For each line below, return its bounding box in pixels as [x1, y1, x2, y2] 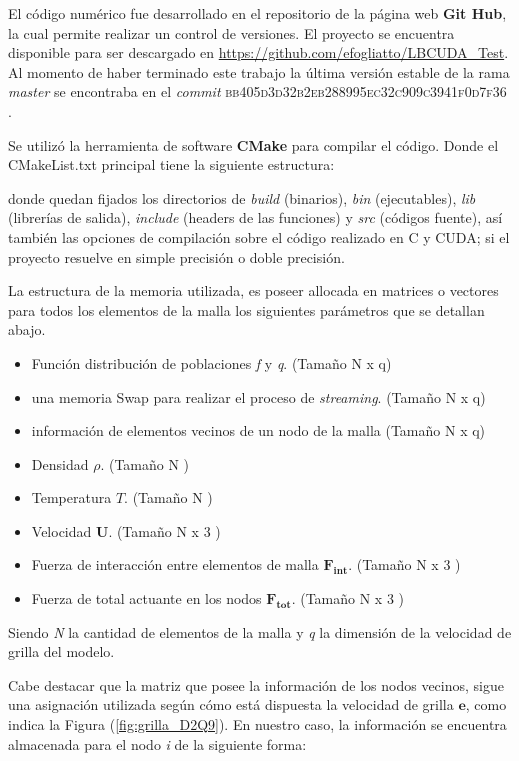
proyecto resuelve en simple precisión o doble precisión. [8, 246, 345, 267]
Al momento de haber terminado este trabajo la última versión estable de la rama [8, 61, 510, 82]
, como [465, 694, 507, 715]
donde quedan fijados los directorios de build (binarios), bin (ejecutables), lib [8, 187, 476, 208]
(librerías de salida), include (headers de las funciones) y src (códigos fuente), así [8, 207, 503, 228]
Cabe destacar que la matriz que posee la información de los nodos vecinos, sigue [8, 674, 504, 695]
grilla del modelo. [8, 641, 115, 662]
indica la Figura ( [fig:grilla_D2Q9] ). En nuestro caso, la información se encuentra [8, 714, 507, 735]
